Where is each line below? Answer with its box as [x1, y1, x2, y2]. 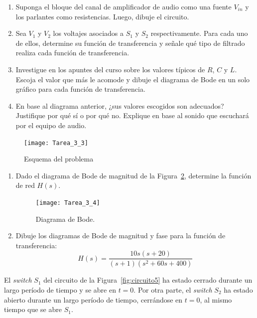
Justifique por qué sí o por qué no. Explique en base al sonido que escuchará [15, 110, 249, 121]
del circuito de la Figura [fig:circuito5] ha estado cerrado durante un [43, 275, 253, 285]
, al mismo [200, 294, 232, 305]
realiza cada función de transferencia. [15, 47, 129, 58]
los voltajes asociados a [53, 28, 124, 38]
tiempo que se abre [4, 304, 62, 315]
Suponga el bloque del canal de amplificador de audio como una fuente [15, 1, 232, 11]
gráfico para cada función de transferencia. [15, 84, 145, 94]
